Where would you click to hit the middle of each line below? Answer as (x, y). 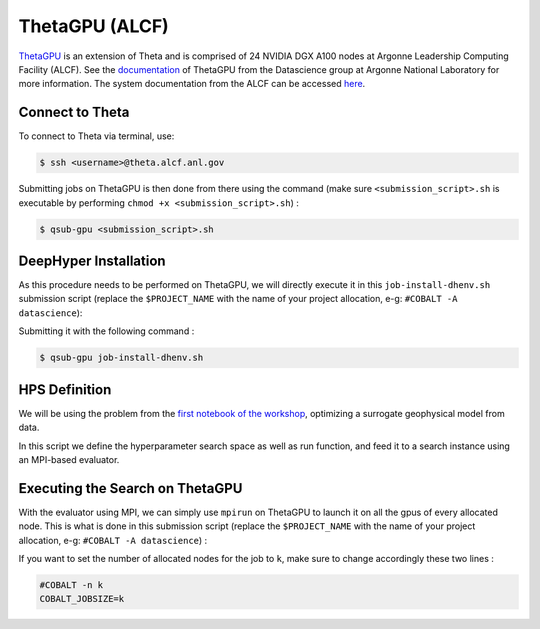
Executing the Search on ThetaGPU (130, 488)
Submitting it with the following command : (106, 331)
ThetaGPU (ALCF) (93, 26)
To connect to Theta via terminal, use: (96, 136)
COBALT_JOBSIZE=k (82, 599)
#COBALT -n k (71, 584)
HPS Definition (65, 389)
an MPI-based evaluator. (69, 459)
